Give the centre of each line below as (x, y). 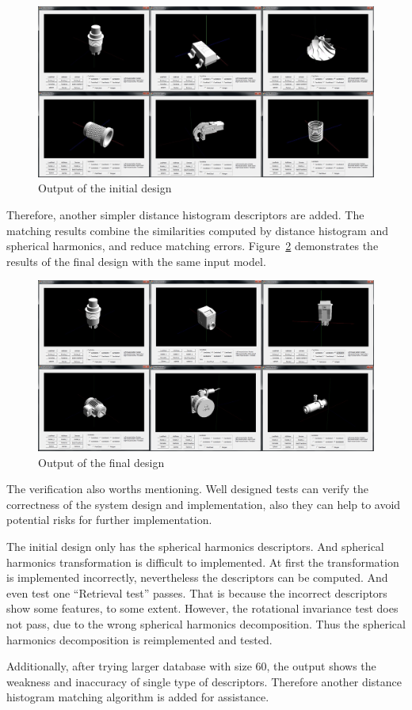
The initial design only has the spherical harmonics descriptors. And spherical (195, 546)
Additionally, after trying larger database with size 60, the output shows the (191, 666)
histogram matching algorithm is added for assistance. (138, 697)
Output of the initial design (105, 188)
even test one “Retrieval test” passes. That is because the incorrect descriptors (197, 592)
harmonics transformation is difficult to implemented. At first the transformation (203, 562)
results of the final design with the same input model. (136, 261)
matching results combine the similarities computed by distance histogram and (198, 230)
